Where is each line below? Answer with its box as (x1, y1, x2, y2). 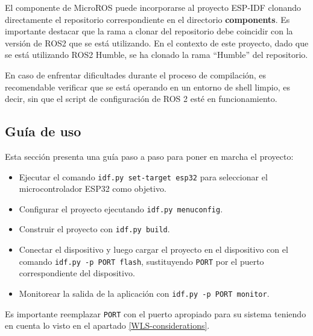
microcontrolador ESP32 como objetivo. (19, 182, 166, 195)
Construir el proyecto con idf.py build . (19, 223, 170, 235)
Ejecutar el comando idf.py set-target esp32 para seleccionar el (19, 170, 268, 183)
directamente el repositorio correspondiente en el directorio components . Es (5, 13, 290, 25)
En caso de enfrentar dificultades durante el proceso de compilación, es (5, 68, 267, 81)
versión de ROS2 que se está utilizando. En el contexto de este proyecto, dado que (5, 36, 309, 49)
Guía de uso (5, 122, 81, 141)
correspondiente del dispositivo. (19, 267, 135, 279)
